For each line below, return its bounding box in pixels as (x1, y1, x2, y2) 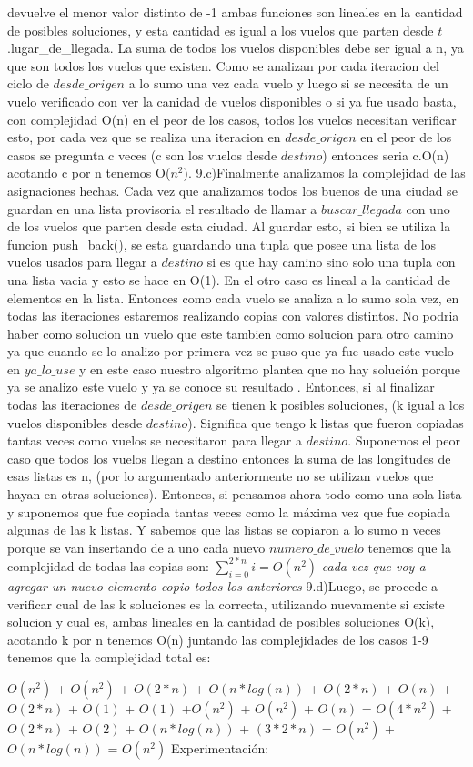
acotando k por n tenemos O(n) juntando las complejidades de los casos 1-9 (7, 629, 428, 649)
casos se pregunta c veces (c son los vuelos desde (7, 145, 277, 164)
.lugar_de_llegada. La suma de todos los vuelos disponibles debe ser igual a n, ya (7, 38, 464, 57)
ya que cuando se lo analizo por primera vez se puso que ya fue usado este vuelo (7, 342, 454, 361)
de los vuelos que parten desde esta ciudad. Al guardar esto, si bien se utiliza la (7, 217, 451, 236)
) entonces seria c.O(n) (322, 145, 449, 164)
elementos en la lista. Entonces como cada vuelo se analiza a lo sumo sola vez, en (7, 288, 459, 307)
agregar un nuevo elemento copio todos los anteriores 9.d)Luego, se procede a (7, 576, 438, 595)
